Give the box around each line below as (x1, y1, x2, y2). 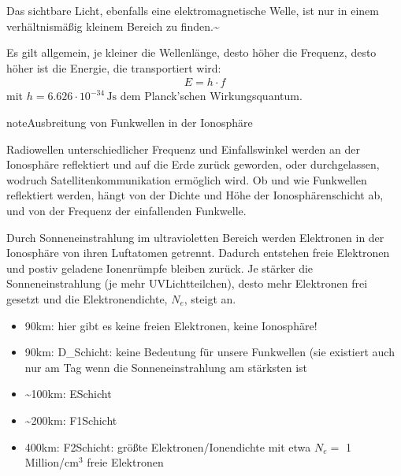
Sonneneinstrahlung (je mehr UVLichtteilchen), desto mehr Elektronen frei (6, 275, 368, 292)
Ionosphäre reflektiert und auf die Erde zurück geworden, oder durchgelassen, (6, 156, 380, 173)
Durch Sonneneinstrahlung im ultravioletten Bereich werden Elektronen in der (6, 229, 384, 245)
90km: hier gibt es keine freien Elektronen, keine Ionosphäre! (24, 317, 317, 333)
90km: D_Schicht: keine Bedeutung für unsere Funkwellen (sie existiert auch (24, 344, 395, 360)
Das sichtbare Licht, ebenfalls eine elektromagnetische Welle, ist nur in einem (6, 2, 379, 18)
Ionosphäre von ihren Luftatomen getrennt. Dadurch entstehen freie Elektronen (6, 244, 390, 261)
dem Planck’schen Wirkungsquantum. (120, 87, 303, 104)
